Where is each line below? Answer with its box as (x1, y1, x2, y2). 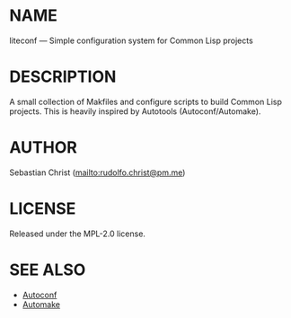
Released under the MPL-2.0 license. (9, 228, 146, 239)
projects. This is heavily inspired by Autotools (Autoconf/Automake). (9, 105, 261, 117)
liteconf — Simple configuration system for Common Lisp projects (9, 35, 253, 46)
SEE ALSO (9, 260, 86, 279)
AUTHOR (9, 137, 78, 158)
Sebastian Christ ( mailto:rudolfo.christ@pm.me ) (9, 167, 186, 178)
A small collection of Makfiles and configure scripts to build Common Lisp (9, 96, 283, 107)
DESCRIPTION (9, 66, 117, 87)
